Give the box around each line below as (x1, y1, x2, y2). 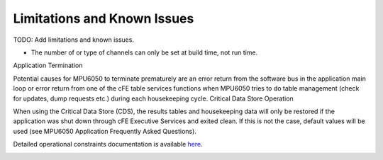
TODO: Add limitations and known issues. (13, 35, 135, 44)
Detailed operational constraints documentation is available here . (13, 140, 203, 149)
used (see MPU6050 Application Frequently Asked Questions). (13, 127, 196, 135)
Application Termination (13, 61, 83, 70)
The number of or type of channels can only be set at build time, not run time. (30, 48, 258, 57)
